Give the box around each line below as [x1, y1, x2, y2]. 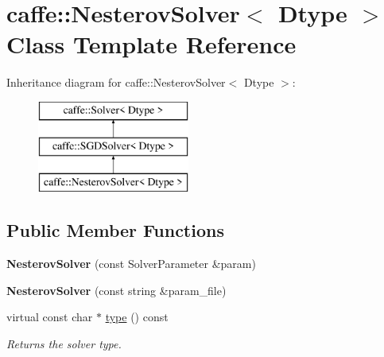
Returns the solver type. [6, 335, 122, 351]
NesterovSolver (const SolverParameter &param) [6, 255, 256, 272]
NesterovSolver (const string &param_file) [6, 281, 227, 298]
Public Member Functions [6, 218, 224, 243]
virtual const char [6, 308, 93, 325]
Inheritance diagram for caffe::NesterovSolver [6, 74, 226, 91]
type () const [105, 308, 169, 325]
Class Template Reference [6, 28, 297, 60]
